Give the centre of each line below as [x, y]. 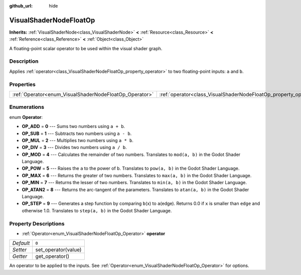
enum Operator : [26, 117]
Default [21, 243]
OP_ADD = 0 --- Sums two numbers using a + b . [73, 126]
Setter [20, 250]
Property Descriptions [37, 223]
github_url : [21, 6]
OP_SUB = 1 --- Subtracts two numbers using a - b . [77, 133]
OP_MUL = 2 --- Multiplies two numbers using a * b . [78, 140]
